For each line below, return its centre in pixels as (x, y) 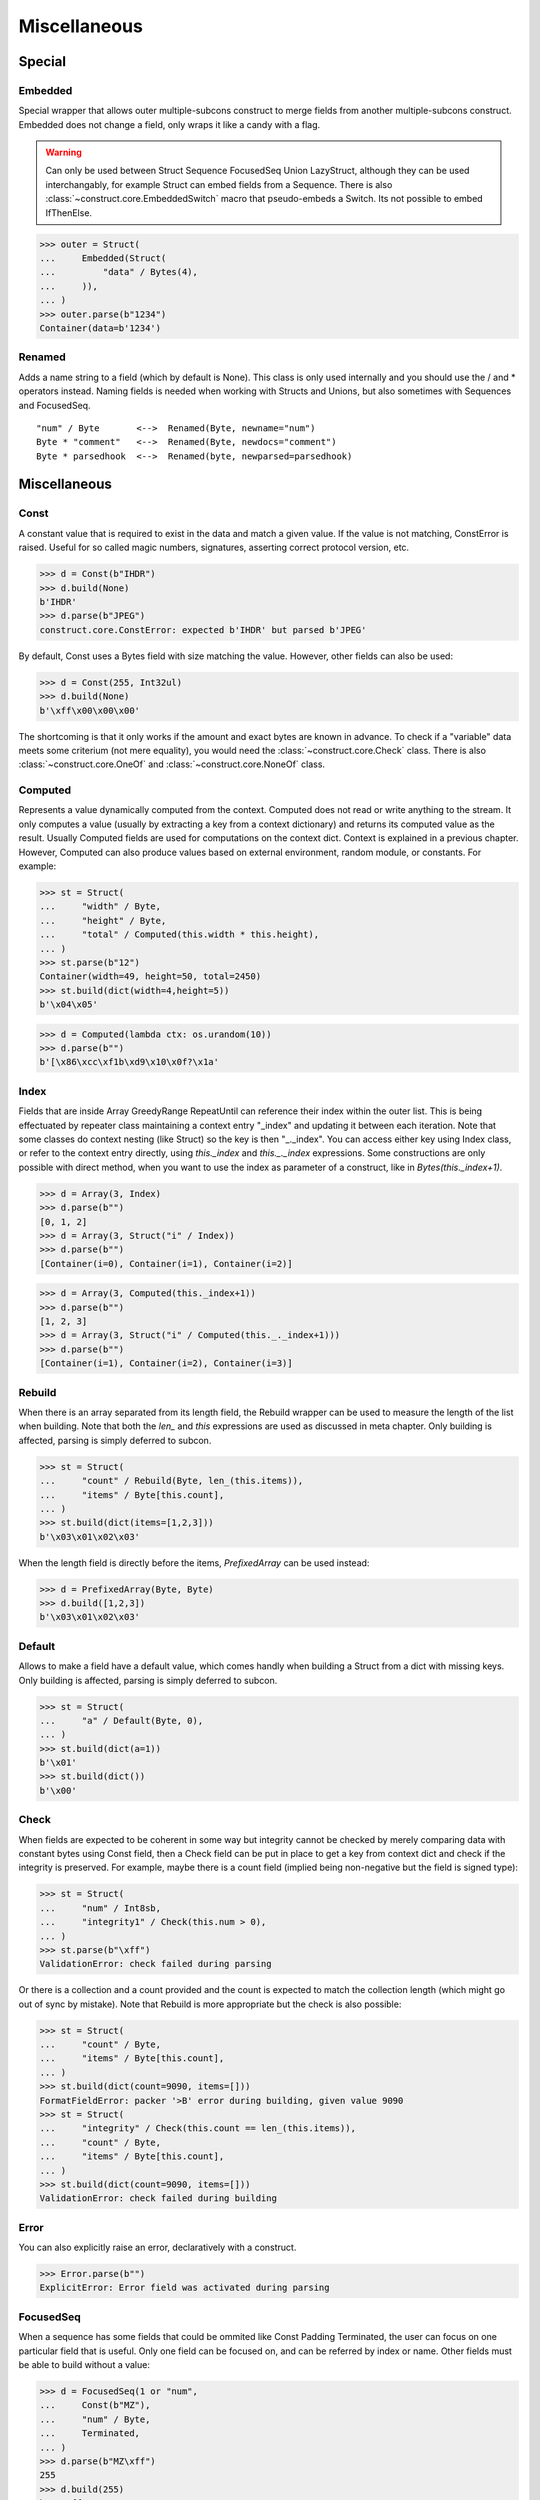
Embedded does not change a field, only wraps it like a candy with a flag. (169, 124)
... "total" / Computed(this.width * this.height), (179, 934)
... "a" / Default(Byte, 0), (121, 1720)
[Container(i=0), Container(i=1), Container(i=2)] (166, 1263)
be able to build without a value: (84, 2364)
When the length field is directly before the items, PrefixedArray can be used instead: (194, 1562)
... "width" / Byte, (100, 906)
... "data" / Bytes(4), (119, 272)
